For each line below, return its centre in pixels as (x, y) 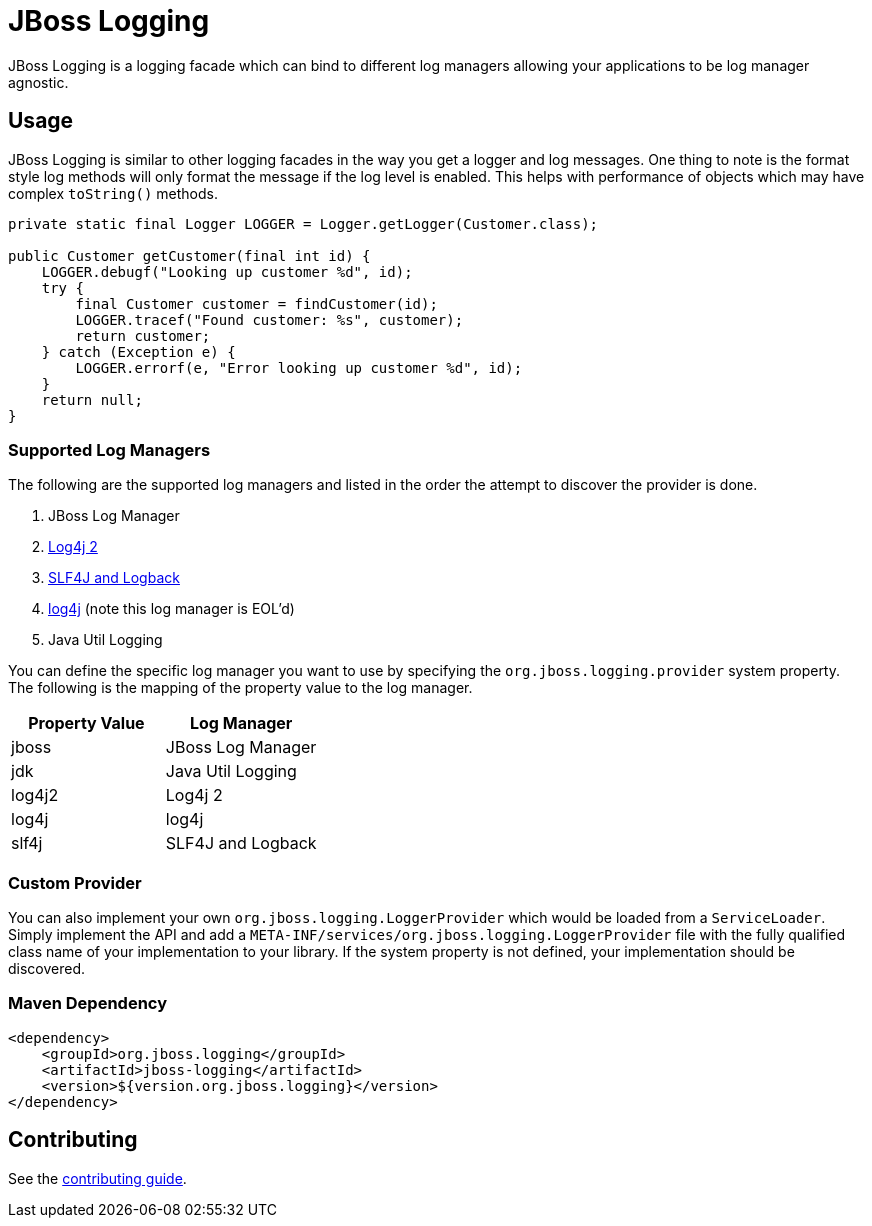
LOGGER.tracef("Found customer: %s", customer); (269, 319)
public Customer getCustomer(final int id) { (189, 255)
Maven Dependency (88, 1003)
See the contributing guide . (97, 1178)
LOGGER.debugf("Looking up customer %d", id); (227, 271)
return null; (92, 399)
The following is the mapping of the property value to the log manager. (240, 688)
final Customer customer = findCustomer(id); (256, 303)
